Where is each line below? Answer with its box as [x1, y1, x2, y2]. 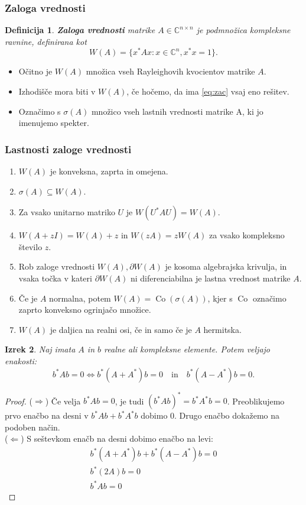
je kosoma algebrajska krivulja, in [165, 260, 287, 273]
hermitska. [203, 323, 242, 335]
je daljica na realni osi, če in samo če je [50, 323, 192, 335]
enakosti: [5, 355, 37, 367]
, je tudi [115, 394, 144, 407]
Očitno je [18, 65, 53, 77]
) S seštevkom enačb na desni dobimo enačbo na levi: [21, 432, 213, 445]
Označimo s [18, 105, 61, 117]
